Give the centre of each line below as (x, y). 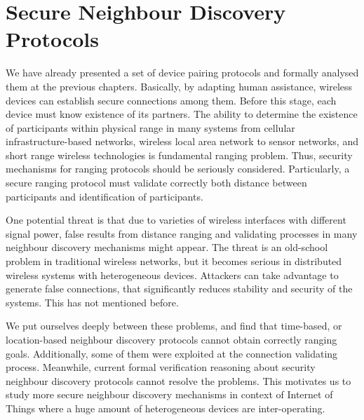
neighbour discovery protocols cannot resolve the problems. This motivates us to (178, 380)
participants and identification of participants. (105, 196)
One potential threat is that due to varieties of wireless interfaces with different (176, 220)
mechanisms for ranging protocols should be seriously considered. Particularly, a (178, 169)
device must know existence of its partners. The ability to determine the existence (182, 114)
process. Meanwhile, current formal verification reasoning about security (161, 367)
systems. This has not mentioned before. (92, 302)
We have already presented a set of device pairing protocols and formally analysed (182, 73)
